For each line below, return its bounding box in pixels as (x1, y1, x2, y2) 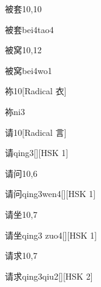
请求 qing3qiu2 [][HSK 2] (5, 269, 93, 282)
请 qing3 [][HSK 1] (5, 146, 69, 159)
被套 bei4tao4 (5, 23, 54, 35)
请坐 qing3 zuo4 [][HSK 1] (5, 228, 97, 241)
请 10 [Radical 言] (5, 125, 67, 138)
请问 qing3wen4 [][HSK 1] (5, 187, 96, 200)
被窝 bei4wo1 (5, 64, 52, 76)
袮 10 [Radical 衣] (5, 84, 67, 97)
